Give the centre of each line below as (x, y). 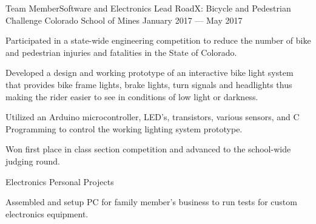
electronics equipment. (47, 213)
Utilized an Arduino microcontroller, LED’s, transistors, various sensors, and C (153, 117)
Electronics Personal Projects (60, 181)
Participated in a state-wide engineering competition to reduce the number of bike (158, 40)
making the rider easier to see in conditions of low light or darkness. (132, 96)
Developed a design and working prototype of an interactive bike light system (150, 73)
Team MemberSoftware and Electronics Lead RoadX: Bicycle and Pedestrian (148, 8)
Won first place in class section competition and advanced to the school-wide (148, 149)
